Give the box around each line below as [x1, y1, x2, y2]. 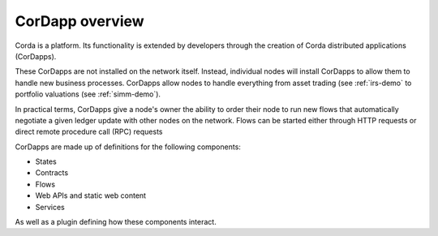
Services [35, 202, 65, 212]
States [35, 157, 57, 166]
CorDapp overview [15, 12, 145, 30]
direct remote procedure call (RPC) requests [15, 127, 163, 137]
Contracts [35, 168, 69, 178]
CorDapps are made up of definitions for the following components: [15, 142, 241, 152]
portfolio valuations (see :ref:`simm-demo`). [15, 89, 161, 99]
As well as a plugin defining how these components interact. [15, 217, 217, 227]
